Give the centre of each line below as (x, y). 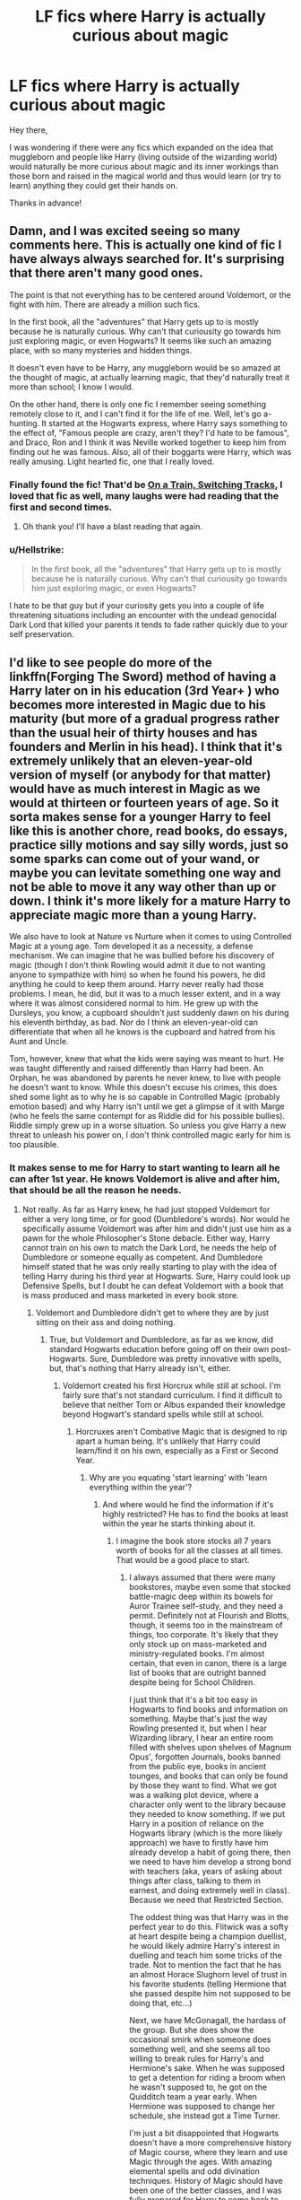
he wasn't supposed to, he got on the (198, 2087)
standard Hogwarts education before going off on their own (159, 1349)
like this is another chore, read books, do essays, (149, 830)
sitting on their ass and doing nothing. (106, 1323)
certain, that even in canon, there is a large (208, 1663)
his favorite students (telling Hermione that (208, 1984)
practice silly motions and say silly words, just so (149, 845)
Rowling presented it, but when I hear (198, 1728)
